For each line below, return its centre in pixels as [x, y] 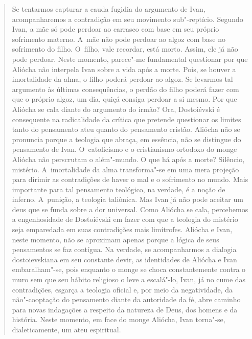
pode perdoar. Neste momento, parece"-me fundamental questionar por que [130, 59]
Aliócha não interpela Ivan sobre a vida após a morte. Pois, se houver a [124, 69]
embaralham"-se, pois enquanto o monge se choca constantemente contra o [129, 269]
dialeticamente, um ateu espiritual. [66, 329]
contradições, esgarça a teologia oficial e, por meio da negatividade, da [122, 289]
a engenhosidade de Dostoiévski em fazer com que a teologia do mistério [125, 219]
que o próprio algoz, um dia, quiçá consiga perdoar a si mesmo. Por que [124, 99]
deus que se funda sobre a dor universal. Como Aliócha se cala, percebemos [130, 209]
